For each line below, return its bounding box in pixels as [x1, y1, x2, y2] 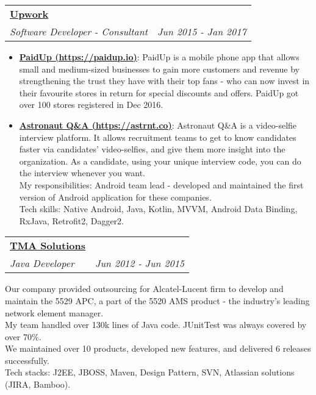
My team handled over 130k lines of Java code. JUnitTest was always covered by [5, 318, 307, 331]
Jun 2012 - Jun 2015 [95, 256, 185, 271]
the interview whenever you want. [19, 166, 145, 179]
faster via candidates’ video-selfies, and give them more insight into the [19, 143, 285, 155]
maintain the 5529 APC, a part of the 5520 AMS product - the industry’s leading [5, 294, 310, 307]
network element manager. [5, 306, 104, 319]
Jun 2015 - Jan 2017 [157, 24, 246, 38]
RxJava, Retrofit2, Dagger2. [19, 214, 124, 227]
